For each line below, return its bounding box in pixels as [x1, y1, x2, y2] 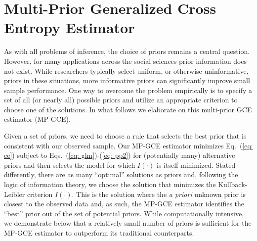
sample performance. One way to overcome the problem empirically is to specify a [4, 85, 253, 95]
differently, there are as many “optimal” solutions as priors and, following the [4, 169, 238, 180]
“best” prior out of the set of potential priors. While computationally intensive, [4, 208, 244, 218]
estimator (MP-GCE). [4, 114, 71, 124]
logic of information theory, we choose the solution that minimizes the [4, 179, 216, 190]
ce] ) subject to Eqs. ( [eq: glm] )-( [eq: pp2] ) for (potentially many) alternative [4, 150, 235, 160]
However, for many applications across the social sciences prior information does [4, 55, 247, 66]
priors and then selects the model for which [4, 159, 135, 170]
